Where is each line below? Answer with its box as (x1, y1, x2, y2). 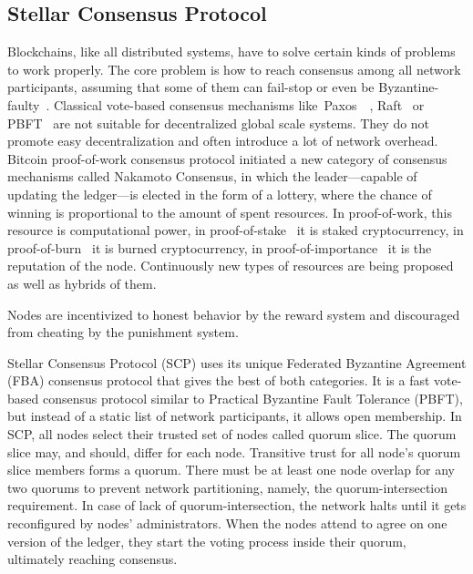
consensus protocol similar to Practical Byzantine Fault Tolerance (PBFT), (42, 388, 463, 407)
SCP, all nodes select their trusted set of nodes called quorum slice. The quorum (7, 425, 457, 444)
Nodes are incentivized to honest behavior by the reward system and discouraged (7, 304, 460, 323)
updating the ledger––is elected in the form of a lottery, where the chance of (7, 184, 432, 203)
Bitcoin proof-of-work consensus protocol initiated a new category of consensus (7, 149, 447, 168)
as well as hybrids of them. (7, 273, 157, 292)
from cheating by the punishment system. (7, 323, 239, 342)
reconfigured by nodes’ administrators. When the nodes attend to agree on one (7, 514, 447, 533)
